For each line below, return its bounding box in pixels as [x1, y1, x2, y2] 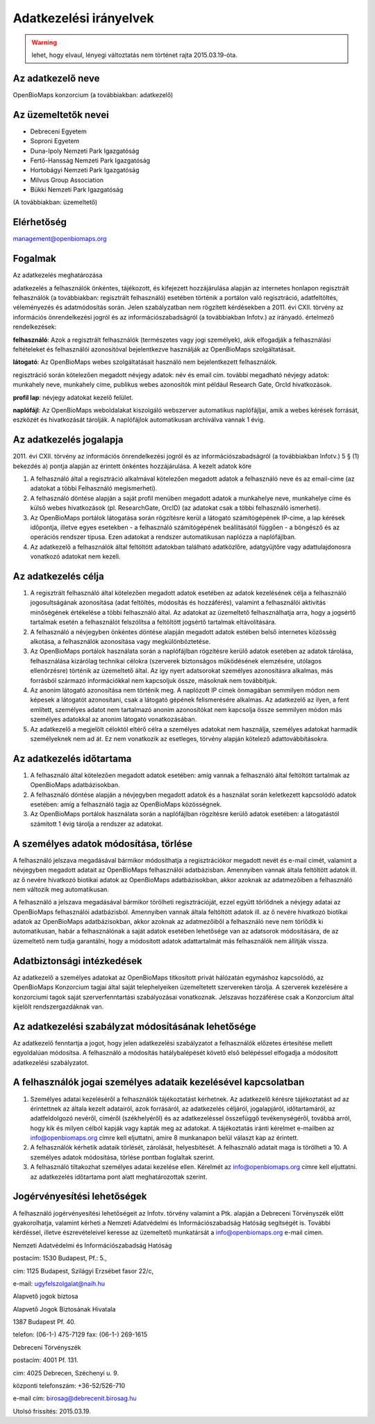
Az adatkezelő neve [12, 72, 100, 84]
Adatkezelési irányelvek [12, 10, 154, 26]
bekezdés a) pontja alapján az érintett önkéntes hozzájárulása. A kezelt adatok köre [12, 462, 252, 470]
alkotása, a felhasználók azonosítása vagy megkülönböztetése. [30, 638, 211, 646]
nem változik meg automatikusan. [12, 885, 109, 893]
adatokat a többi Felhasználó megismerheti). [30, 484, 158, 492]
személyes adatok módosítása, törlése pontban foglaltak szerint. [30, 1153, 215, 1161]
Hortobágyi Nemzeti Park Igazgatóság [30, 166, 140, 174]
